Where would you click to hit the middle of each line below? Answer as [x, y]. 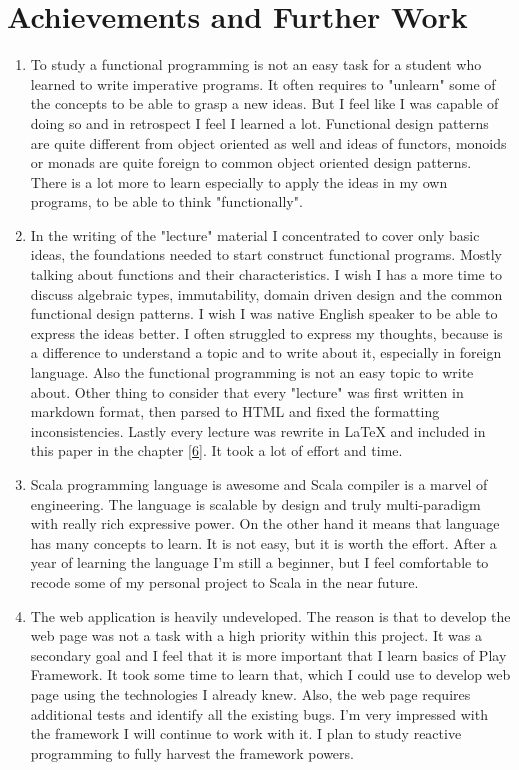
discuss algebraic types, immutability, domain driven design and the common [266, 293]
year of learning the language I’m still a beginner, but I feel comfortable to [259, 562]
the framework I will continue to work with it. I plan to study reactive [246, 733]
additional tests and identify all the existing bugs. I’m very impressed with [259, 713]
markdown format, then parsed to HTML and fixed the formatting [235, 411]
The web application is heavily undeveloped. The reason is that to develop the [270, 615]
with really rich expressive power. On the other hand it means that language [265, 523]
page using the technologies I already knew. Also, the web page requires [250, 693]
